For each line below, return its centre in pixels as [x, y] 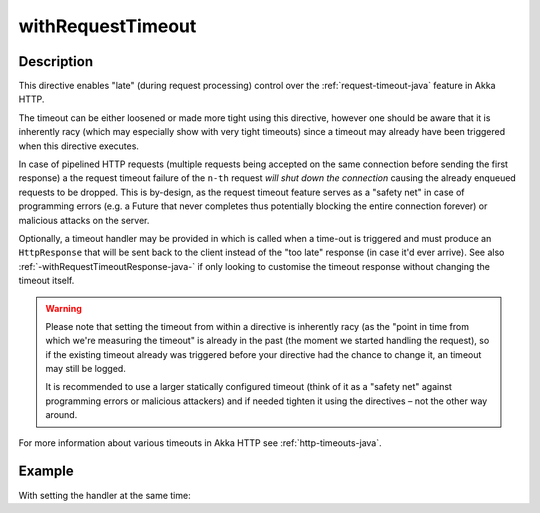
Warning [63, 308]
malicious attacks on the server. [84, 220]
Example [46, 471]
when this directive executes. [79, 146]
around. [61, 415]
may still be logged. [86, 369]
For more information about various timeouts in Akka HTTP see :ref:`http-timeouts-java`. [200, 442]
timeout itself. [46, 281]
